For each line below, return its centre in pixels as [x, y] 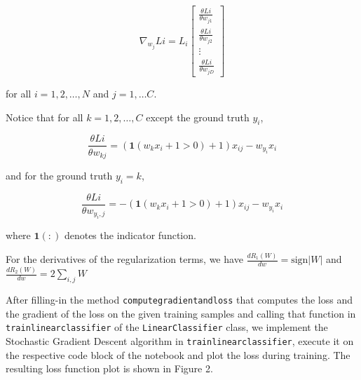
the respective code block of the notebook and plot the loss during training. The [178, 354]
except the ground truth [198, 117]
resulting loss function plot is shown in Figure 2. [109, 368]
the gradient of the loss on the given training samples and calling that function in [181, 313]
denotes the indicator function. [130, 235]
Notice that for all [45, 117]
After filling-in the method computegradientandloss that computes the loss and [179, 300]
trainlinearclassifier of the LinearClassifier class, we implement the [167, 327]
